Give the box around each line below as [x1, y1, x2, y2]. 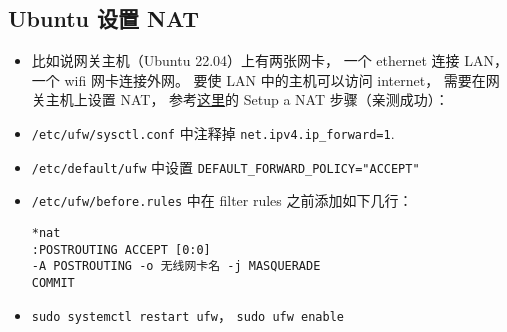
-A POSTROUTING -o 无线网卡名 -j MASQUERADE [31, 259, 321, 274]
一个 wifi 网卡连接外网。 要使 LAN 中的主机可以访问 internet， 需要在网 [31, 69, 500, 90]
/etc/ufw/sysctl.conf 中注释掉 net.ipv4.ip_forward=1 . [31, 122, 395, 143]
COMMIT [31, 275, 75, 290]
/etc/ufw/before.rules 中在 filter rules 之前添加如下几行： [31, 190, 413, 211]
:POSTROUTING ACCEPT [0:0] [31, 242, 211, 257]
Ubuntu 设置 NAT [8, 3, 199, 34]
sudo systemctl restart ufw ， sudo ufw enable [31, 304, 344, 325]
